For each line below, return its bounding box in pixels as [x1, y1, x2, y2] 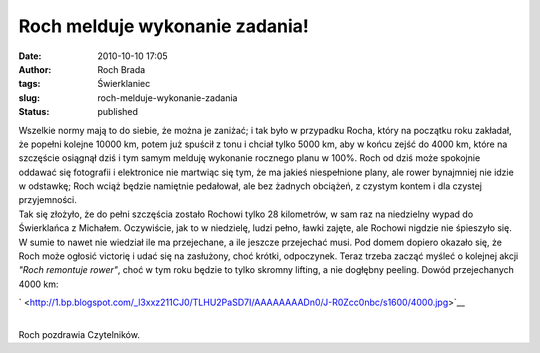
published [97, 106, 139, 118]
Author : [18, 63, 52, 75]
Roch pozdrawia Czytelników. [18, 328, 140, 340]
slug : [18, 91, 40, 104]
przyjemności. [18, 194, 77, 206]
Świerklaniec [97, 78, 151, 90]
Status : [18, 106, 50, 118]
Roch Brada [97, 63, 146, 75]
